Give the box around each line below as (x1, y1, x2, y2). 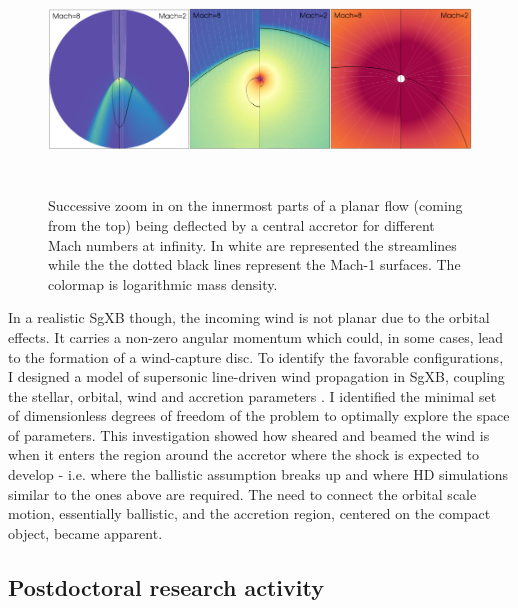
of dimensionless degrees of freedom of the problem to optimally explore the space (8, 405, 510, 426)
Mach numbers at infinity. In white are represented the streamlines (48, 234, 457, 255)
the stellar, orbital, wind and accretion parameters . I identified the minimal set (8, 385, 497, 406)
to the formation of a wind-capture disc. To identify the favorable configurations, (8, 346, 504, 367)
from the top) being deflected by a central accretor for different (48, 214, 435, 235)
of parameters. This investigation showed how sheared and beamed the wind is (8, 424, 490, 445)
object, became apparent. (8, 522, 163, 543)
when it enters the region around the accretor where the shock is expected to (8, 444, 479, 465)
